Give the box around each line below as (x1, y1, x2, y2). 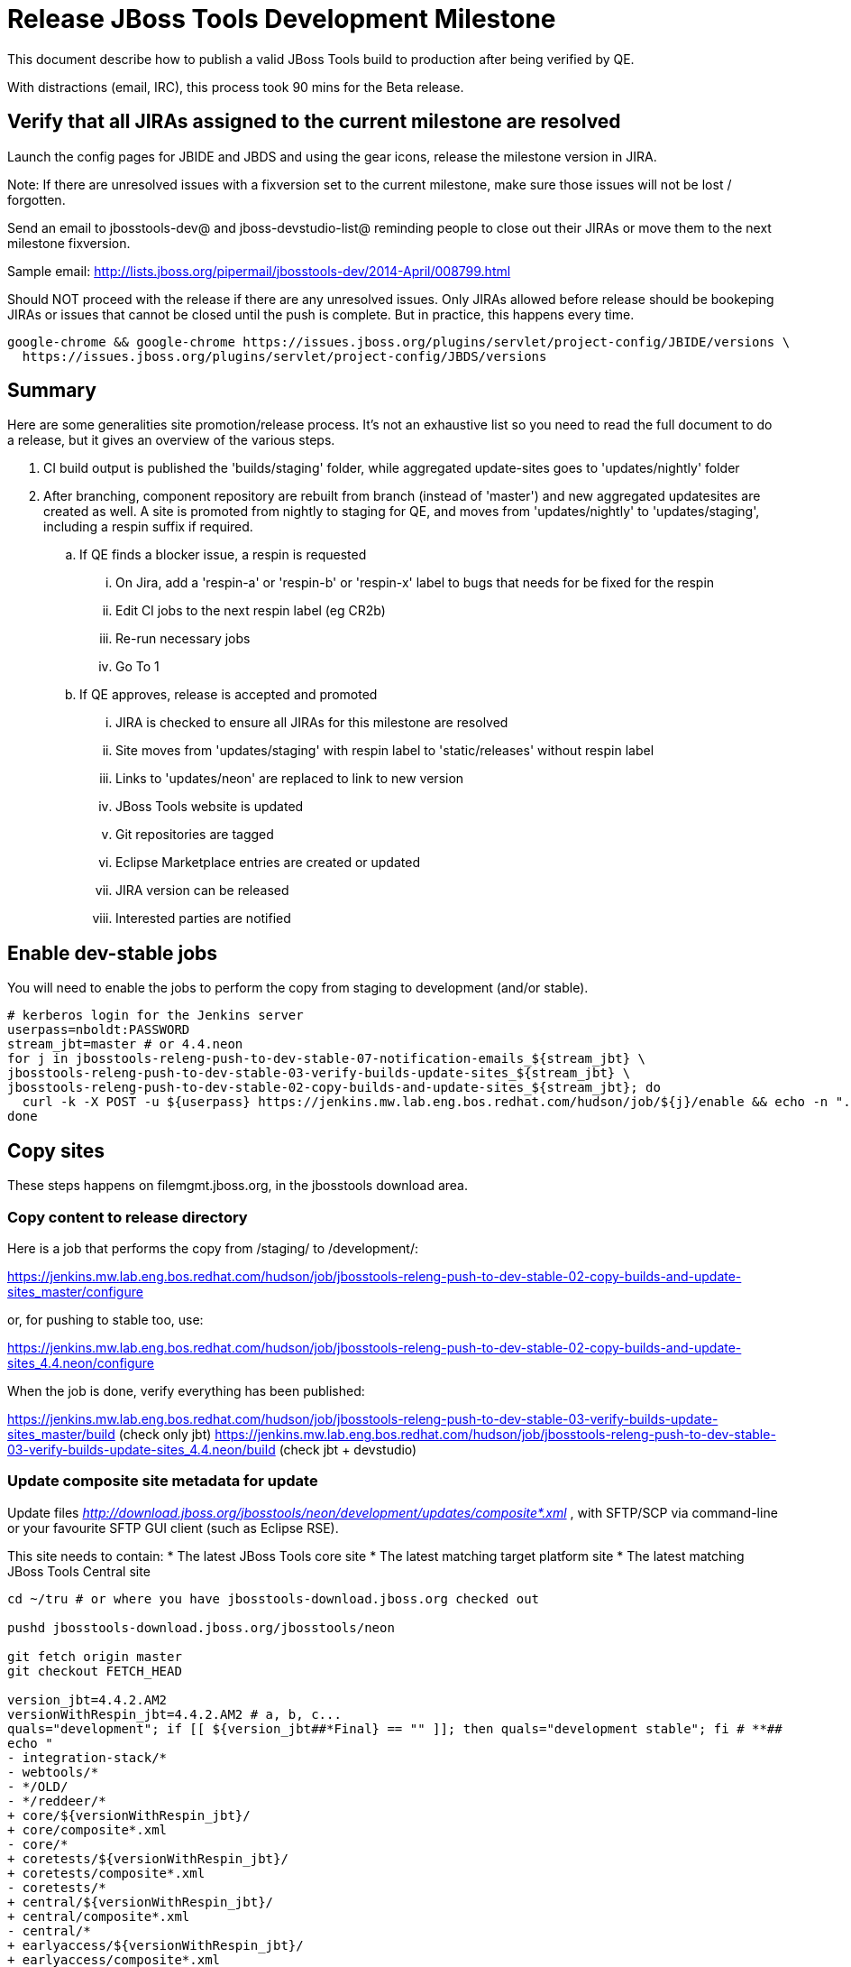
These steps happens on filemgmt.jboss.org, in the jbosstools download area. (7, 1177, 468, 1194)
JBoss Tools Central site (7, 1563, 151, 1579)
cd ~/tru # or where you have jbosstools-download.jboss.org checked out (7, 1591, 540, 1606)
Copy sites (7, 1139, 105, 1162)
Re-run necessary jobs (115, 631, 251, 647)
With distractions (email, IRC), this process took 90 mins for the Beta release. (7, 78, 464, 95)
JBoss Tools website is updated (115, 799, 304, 815)
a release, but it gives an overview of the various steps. (7, 432, 335, 448)
